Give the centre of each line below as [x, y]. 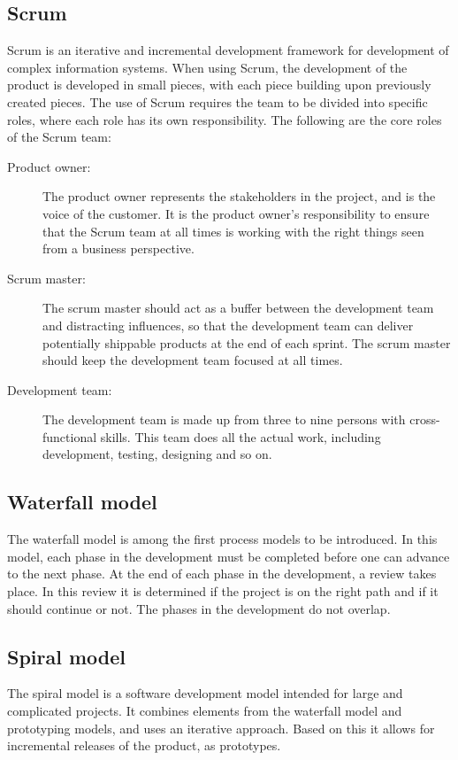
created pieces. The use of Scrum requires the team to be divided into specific [218, 101]
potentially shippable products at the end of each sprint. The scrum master [247, 342]
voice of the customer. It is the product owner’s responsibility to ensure [236, 213]
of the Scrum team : [59, 137]
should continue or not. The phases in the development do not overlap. [199, 608]
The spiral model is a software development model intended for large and [205, 693]
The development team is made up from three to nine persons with [224, 419]
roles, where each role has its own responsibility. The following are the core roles [225, 119]
